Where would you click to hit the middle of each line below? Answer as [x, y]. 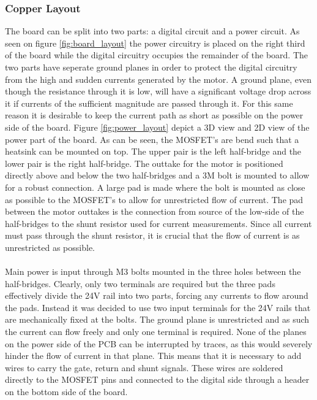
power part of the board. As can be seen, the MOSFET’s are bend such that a [152, 139]
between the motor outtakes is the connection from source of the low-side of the [155, 211]
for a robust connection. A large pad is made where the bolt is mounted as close [155, 187]
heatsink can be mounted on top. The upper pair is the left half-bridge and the [153, 151]
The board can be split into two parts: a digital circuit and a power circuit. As [152, 31]
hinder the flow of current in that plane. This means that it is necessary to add [153, 356]
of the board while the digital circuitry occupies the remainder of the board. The [157, 55]
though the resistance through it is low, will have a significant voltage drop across [158, 91]
